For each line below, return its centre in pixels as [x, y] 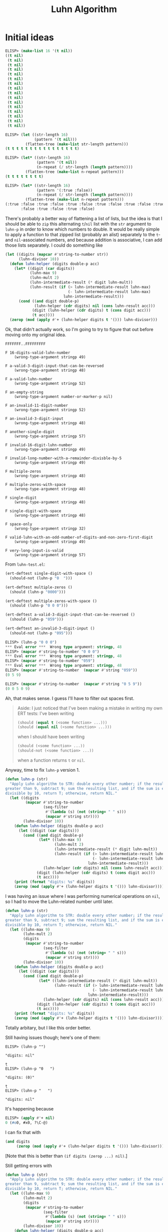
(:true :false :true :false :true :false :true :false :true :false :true [85, 204]
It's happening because [29, 1109]
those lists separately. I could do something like [54, 245]
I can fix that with [23, 1132]
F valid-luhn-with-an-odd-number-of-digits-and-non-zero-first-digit [79, 538]
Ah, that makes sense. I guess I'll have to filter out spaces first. [70, 698]
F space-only [19, 524]
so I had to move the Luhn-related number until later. [59, 902]
